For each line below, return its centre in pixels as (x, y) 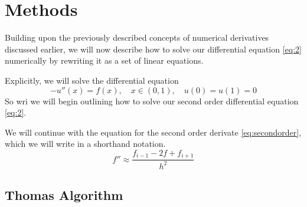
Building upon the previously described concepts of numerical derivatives (137, 37)
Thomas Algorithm (64, 195)
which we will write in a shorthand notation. (85, 144)
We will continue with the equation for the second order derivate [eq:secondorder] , (153, 132)
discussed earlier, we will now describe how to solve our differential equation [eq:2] (153, 49)
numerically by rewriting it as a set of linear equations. (104, 60)
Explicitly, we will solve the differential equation (92, 80)
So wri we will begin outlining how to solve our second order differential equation (152, 101)
